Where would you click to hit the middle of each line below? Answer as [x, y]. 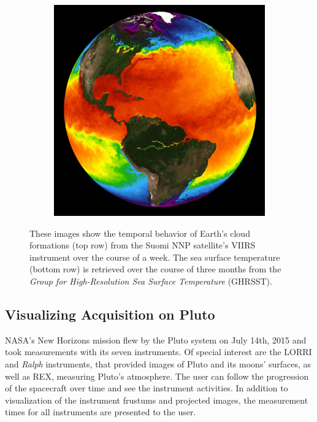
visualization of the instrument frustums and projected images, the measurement [157, 400]
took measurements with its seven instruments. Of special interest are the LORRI [158, 352]
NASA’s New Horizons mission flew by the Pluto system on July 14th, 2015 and [156, 340]
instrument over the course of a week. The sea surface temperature [155, 257]
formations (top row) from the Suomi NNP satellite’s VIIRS [143, 245]
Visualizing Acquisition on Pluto [110, 314]
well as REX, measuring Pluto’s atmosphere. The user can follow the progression [157, 376]
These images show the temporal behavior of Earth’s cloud [140, 233]
